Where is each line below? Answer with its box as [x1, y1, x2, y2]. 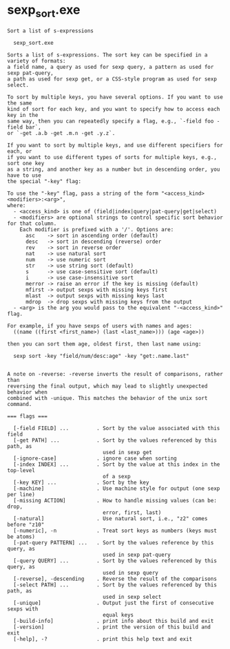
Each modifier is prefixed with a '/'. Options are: [19, 226, 174, 233]
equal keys [102, 611, 134, 618]
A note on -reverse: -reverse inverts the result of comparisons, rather [7, 370, 224, 377]
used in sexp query [102, 569, 158, 576]
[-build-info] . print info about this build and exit [13, 617, 214, 624]
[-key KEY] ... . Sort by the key [13, 479, 149, 486]
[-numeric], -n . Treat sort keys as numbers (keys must [13, 527, 217, 534]
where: [7, 202, 26, 209]
